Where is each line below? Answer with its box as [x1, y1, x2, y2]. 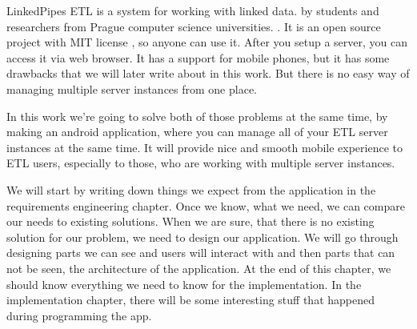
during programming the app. [6, 307, 152, 323]
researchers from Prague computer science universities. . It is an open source [6, 18, 381, 34]
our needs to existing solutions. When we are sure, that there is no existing [6, 213, 375, 230]
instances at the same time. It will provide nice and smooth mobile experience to [6, 138, 403, 155]
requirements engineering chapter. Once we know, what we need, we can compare [6, 197, 405, 214]
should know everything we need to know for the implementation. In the [6, 275, 362, 292]
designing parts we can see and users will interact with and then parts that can [6, 244, 395, 261]
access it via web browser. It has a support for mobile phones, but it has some [6, 49, 390, 66]
